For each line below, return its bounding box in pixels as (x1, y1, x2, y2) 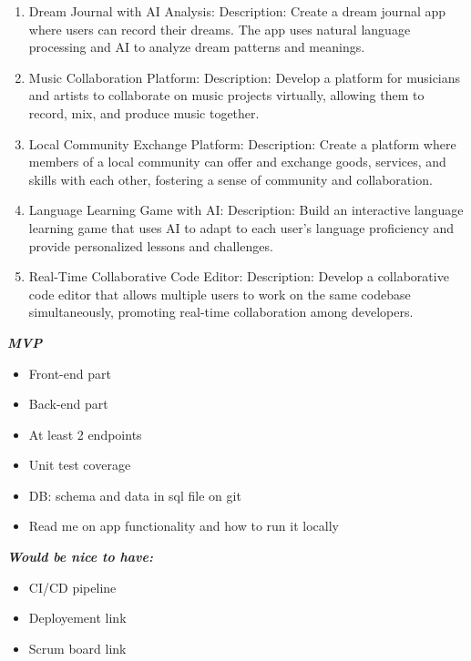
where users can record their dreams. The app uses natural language (28, 19, 411, 38)
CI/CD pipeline (28, 577, 117, 596)
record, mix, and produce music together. (28, 103, 260, 122)
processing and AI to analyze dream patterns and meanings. (28, 37, 365, 56)
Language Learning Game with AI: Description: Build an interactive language (28, 200, 464, 219)
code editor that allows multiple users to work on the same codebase (28, 284, 411, 303)
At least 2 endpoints (28, 424, 142, 443)
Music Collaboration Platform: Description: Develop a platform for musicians (28, 67, 461, 86)
